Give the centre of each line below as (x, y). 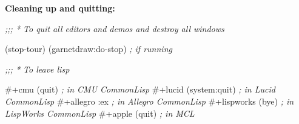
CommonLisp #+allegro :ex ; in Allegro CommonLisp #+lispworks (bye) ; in (149, 101)
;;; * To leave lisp (37, 69)
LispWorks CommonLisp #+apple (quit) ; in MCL (100, 113)
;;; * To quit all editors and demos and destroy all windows (115, 28)
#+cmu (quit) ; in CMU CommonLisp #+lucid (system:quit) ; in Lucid (140, 89)
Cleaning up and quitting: (60, 8)
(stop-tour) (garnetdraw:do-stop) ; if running (89, 49)
